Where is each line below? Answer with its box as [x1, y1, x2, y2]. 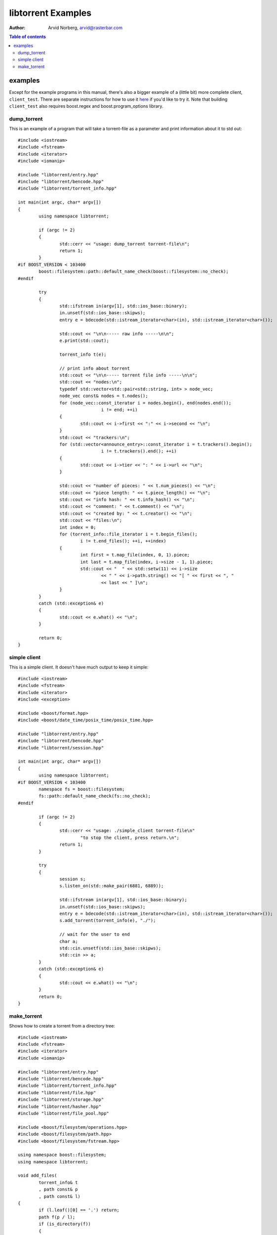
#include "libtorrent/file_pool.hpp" [18, 1111, 110, 1116]
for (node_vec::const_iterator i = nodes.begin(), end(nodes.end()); [59, 400, 232, 406]
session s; [59, 876, 86, 882]
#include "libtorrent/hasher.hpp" [18, 1104, 101, 1109]
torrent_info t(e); [59, 351, 107, 357]
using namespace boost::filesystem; [18, 1152, 107, 1158]
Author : [9, 25, 26, 31]
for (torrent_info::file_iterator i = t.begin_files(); [59, 531, 198, 537]
